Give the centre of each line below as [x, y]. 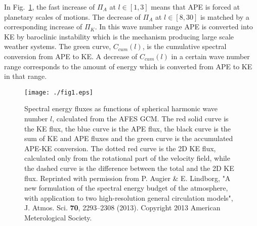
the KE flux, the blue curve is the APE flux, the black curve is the [127, 128]
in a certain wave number [210, 56]
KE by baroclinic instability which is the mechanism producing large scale [119, 36]
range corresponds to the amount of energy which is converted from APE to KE [128, 66]
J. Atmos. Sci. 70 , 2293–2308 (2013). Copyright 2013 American [122, 208]
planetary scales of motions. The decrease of [72, 16]
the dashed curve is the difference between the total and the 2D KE [129, 168]
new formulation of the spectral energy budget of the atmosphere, [126, 188]
